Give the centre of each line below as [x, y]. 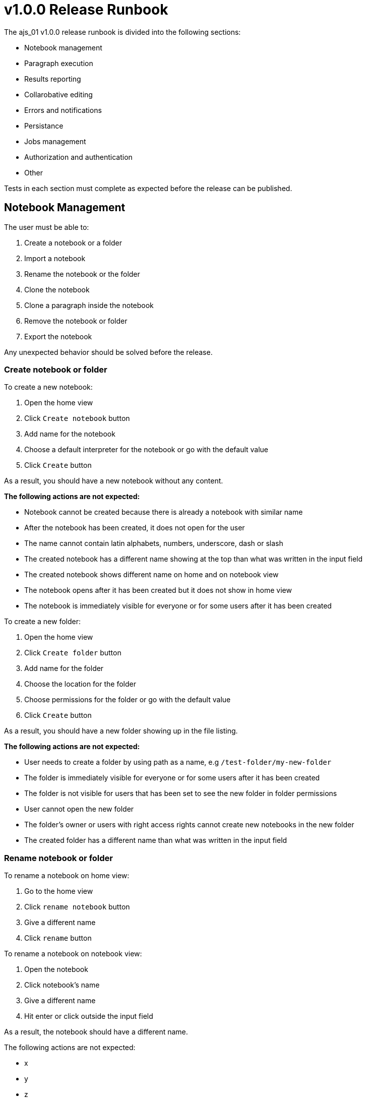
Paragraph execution [59, 63]
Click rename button [58, 938]
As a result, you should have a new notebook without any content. [114, 481]
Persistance [44, 126]
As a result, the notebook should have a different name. [96, 1032]
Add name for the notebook [70, 434]
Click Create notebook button [77, 418]
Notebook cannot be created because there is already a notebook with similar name [164, 512]
